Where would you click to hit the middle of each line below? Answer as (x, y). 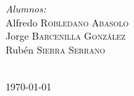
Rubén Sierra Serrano (55, 49)
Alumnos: (26, 8)
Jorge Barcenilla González (66, 36)
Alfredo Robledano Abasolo (67, 22)
